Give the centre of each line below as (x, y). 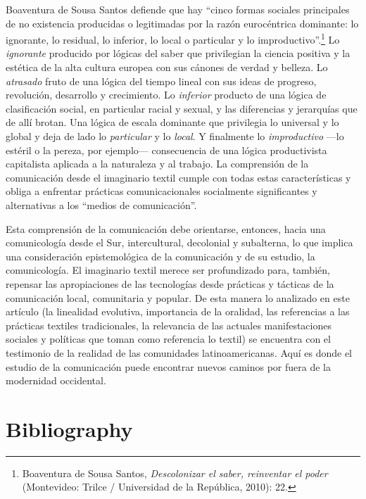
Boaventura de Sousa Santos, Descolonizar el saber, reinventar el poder (175, 473)
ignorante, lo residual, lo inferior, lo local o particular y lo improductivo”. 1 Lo (173, 38)
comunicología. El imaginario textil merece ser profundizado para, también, (168, 270)
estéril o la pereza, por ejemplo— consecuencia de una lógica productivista (166, 150)
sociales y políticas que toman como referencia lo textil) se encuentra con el (168, 339)
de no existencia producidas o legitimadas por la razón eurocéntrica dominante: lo (182, 23)
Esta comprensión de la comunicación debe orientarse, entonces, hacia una (166, 228)
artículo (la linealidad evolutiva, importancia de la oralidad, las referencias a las (178, 311)
